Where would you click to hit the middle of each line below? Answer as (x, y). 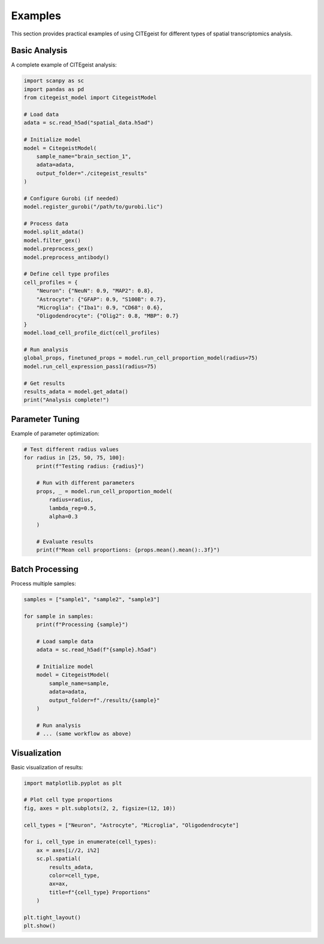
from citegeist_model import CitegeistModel (90, 98)
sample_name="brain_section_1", (84, 156)
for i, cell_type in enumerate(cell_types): (90, 842)
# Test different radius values (71, 449)
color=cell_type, (74, 875)
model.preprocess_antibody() (67, 257)
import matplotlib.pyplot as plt (73, 783)
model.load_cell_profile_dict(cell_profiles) (92, 333)
